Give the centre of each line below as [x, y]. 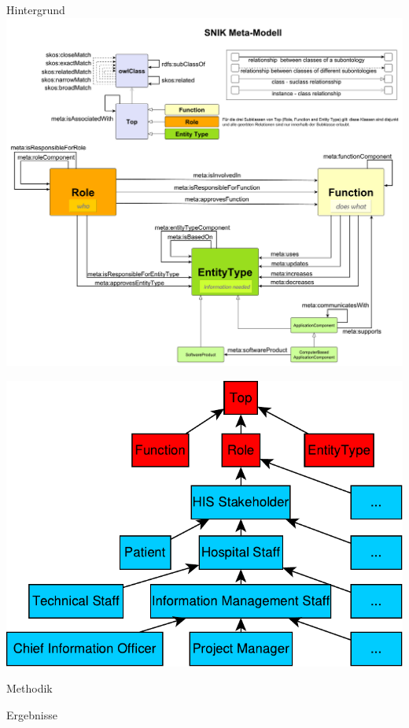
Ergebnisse [32, 714]
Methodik [29, 688]
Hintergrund [36, 9]
